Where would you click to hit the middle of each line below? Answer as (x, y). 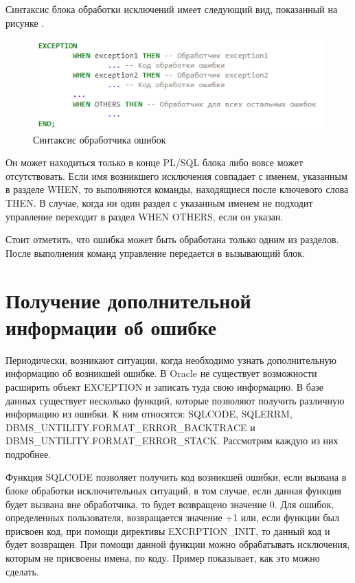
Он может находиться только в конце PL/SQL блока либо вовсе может (154, 162)
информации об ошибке (111, 327)
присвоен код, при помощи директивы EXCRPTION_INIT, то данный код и (168, 530)
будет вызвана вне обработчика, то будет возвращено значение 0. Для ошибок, (170, 504)
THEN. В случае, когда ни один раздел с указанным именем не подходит (159, 203)
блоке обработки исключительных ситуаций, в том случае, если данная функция (174, 491)
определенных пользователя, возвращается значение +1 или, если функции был (172, 517)
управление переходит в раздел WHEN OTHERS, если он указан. (145, 216)
